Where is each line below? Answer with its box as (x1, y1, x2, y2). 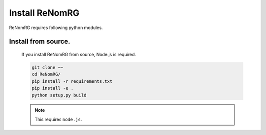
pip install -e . (32, 85, 74, 91)
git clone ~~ (32, 65, 64, 70)
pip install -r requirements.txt (32, 78, 113, 84)
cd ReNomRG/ (32, 71, 61, 77)
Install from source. (9, 37, 71, 46)
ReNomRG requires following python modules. (9, 25, 103, 31)
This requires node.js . (34, 116, 82, 122)
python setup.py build (32, 92, 87, 98)
